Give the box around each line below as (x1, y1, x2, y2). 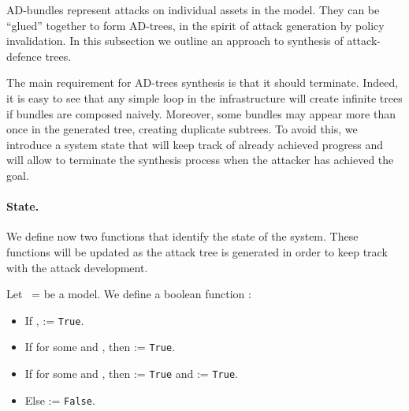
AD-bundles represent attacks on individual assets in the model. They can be (6, 2, 380, 17)
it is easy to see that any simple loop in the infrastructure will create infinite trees (6, 89, 403, 106)
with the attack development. (6, 259, 148, 275)
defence (6, 47, 42, 64)
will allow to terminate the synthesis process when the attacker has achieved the (6, 151, 394, 168)
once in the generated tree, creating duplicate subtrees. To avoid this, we (6, 121, 358, 137)
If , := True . (24, 312, 84, 328)
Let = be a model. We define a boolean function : (6, 286, 251, 302)
